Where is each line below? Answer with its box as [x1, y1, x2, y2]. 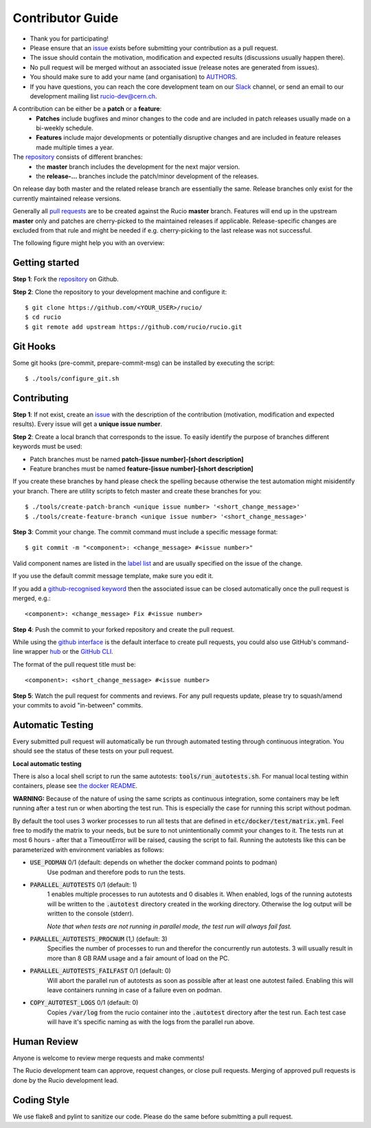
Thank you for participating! [30, 34, 109, 43]
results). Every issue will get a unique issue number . [12, 420, 163, 428]
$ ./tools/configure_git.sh [25, 375, 120, 383]
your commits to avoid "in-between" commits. [12, 701, 144, 710]
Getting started [12, 257, 80, 268]
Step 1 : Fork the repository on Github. [12, 275, 120, 284]
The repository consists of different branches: [12, 153, 143, 161]
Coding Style [12, 1094, 70, 1106]
